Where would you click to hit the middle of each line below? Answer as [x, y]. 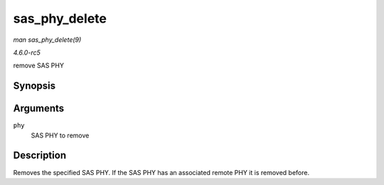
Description [40, 156]
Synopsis [34, 86]
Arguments [39, 109]
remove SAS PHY [38, 66]
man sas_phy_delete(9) [47, 40]
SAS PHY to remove [60, 135]
